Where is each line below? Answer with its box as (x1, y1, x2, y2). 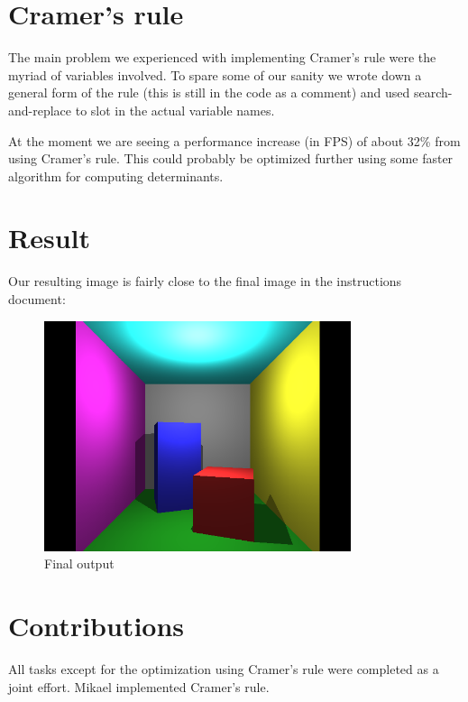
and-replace (8, 100, 72, 119)
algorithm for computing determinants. (8, 166, 224, 185)
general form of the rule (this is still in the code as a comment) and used (8, 83, 410, 102)
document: (8, 290, 66, 308)
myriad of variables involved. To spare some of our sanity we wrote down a (8, 65, 422, 84)
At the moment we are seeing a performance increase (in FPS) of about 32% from (8, 131, 461, 150)
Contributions (8, 607, 185, 644)
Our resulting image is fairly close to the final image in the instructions (8, 272, 402, 291)
